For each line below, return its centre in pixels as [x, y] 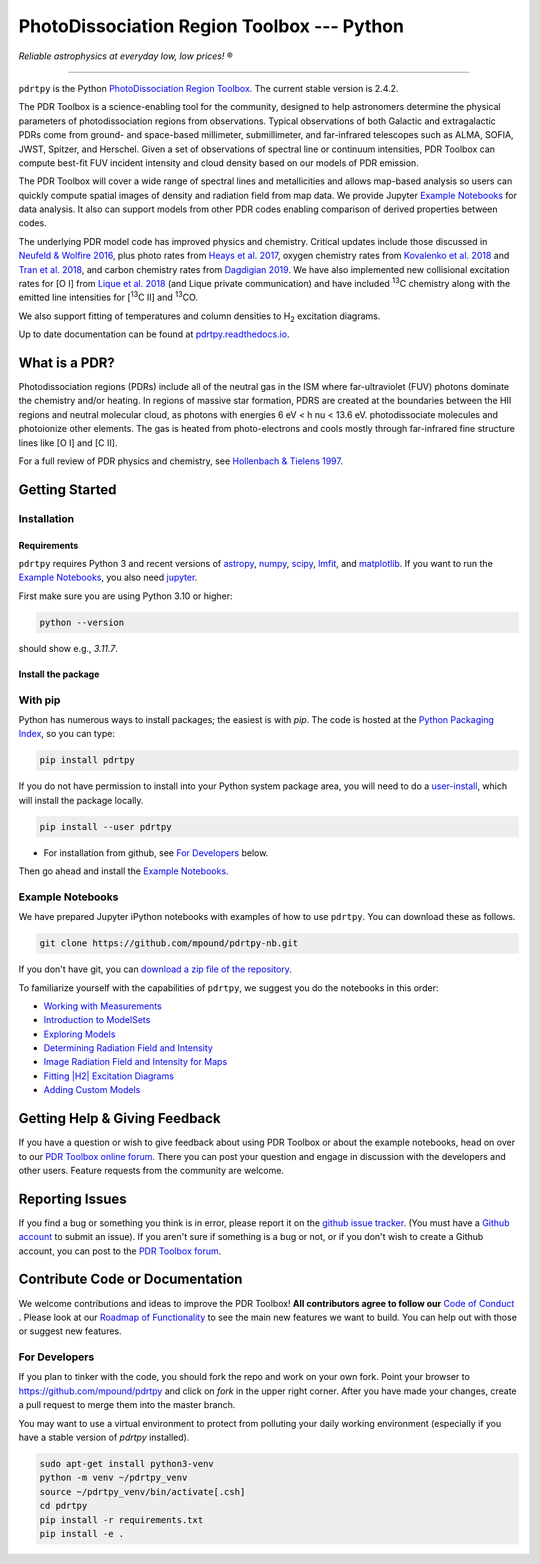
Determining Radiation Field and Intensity [128, 1048]
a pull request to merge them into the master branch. [127, 1405]
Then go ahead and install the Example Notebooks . [123, 871]
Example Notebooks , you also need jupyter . [108, 577]
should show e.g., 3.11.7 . [68, 648]
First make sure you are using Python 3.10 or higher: [125, 596]
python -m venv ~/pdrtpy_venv [113, 1478]
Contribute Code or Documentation [130, 1279]
